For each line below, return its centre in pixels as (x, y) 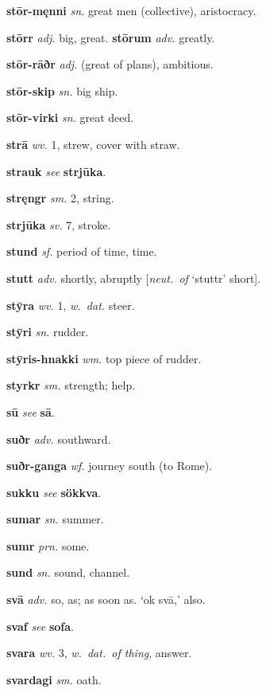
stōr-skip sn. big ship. (62, 90)
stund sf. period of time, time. (82, 251)
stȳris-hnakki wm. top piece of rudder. (104, 358)
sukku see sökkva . (54, 492)
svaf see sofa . (40, 626)
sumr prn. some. (48, 545)
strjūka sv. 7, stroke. (59, 224)
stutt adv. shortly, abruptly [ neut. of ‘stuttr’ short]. (134, 278)
